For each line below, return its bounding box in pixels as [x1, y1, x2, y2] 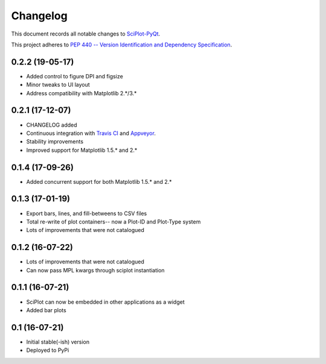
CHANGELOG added [26, 121, 78, 128]
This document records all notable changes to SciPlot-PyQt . [11, 30, 161, 37]
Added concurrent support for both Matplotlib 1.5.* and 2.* [26, 178, 172, 185]
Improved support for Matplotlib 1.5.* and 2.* [26, 146, 138, 154]
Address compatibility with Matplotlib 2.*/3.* [26, 89, 137, 96]
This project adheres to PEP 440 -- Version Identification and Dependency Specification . [11, 41, 232, 48]
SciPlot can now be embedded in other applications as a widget [26, 298, 185, 306]
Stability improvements [26, 138, 84, 145]
